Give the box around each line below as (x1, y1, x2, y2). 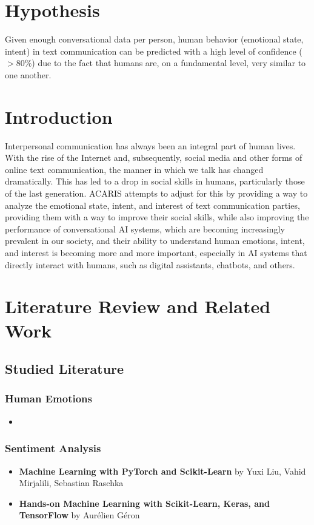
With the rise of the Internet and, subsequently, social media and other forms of (5, 151, 302, 164)
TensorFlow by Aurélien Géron (19, 509, 140, 521)
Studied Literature (5, 359, 124, 378)
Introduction (5, 104, 113, 129)
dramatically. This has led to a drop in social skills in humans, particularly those (5, 175, 305, 188)
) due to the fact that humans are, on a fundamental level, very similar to (32, 56, 306, 69)
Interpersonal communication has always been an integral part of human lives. (5, 139, 296, 152)
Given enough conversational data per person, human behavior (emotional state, (5, 33, 304, 46)
